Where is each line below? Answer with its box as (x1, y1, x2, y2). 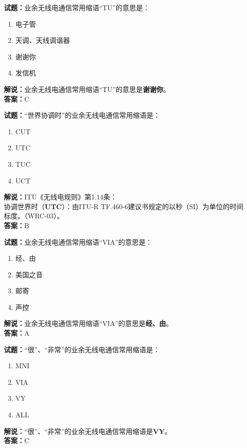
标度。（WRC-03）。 (4, 211, 64, 221)
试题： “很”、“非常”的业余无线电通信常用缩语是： (4, 344, 160, 354)
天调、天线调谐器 (15, 35, 70, 45)
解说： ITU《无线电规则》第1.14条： (4, 192, 117, 202)
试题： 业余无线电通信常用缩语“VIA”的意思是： (4, 236, 153, 247)
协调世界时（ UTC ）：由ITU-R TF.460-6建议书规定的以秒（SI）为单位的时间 (4, 201, 244, 211)
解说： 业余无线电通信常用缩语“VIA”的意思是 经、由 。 (4, 318, 173, 328)
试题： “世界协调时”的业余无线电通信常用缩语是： (4, 110, 160, 120)
